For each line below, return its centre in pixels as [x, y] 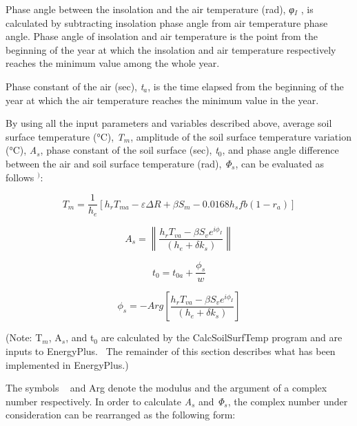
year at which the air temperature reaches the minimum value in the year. [162, 100]
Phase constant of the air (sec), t [75, 86]
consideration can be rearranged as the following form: [121, 415]
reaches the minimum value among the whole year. [113, 63]
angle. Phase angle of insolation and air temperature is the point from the [162, 36]
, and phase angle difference [280, 150]
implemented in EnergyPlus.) [67, 364]
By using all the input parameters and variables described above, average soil [169, 123]
